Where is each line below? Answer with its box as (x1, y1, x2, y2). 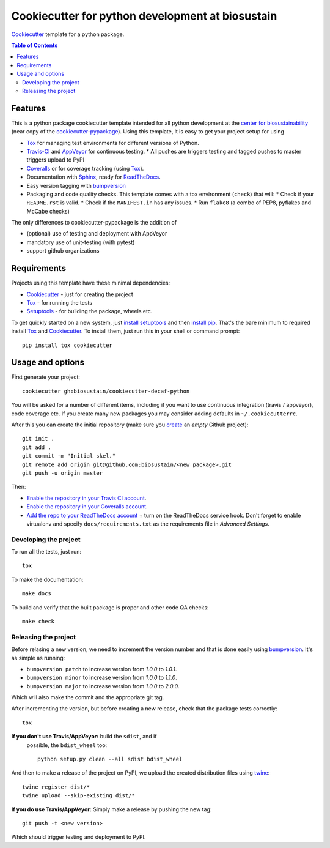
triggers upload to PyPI (26, 156, 85, 163)
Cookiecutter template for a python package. (11, 31, 125, 38)
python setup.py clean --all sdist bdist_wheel (37, 756, 183, 763)
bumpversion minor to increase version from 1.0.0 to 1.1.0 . (26, 674, 177, 682)
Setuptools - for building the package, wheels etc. (26, 308, 153, 315)
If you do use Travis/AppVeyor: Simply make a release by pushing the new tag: (11, 805, 212, 813)
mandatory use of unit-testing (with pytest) (26, 239, 135, 246)
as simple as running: (11, 654, 65, 661)
